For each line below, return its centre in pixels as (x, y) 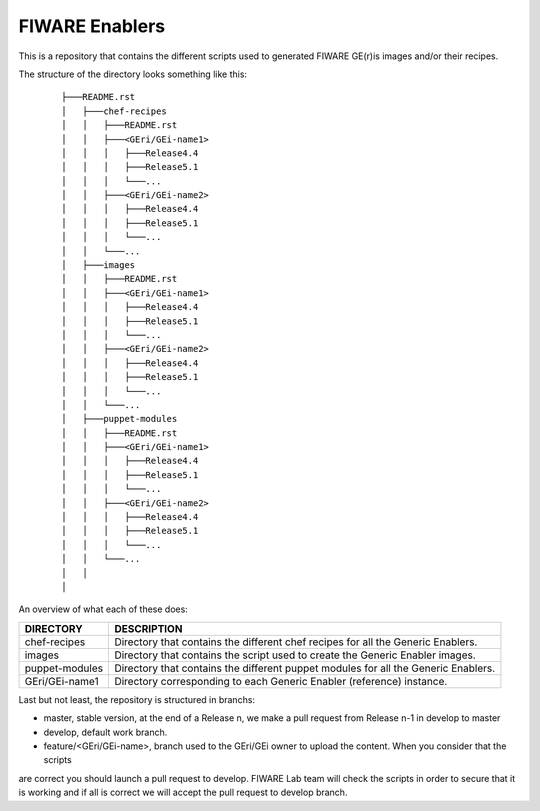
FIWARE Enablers (91, 26)
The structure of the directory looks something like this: (133, 74)
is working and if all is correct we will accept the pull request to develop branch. (183, 792)
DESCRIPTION (148, 628)
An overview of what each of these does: (103, 609)
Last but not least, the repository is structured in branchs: (136, 699)
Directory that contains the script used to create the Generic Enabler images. (295, 655)
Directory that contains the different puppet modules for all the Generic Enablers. (305, 668)
